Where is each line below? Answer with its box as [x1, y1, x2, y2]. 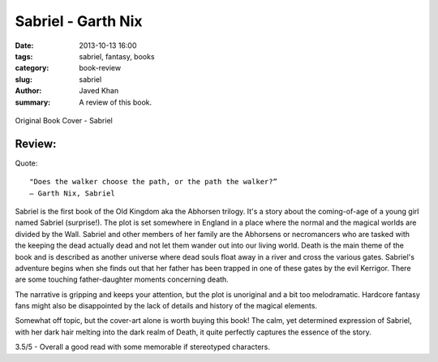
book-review [79, 63, 122, 73]
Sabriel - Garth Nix [15, 12, 143, 30]
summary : [15, 97, 51, 107]
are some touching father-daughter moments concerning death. [15, 274, 229, 284]
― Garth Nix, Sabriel [29, 188, 115, 198]
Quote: [15, 158, 38, 168]
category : [15, 63, 49, 73]
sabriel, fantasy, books [79, 51, 155, 61]
